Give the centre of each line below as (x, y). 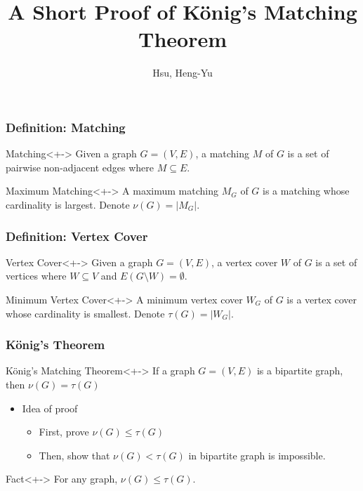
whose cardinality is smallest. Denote (85, 313)
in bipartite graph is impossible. (257, 455)
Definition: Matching (66, 127)
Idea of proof (50, 408)
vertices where (36, 276)
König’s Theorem (55, 345)
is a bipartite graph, (300, 371)
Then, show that (74, 455)
